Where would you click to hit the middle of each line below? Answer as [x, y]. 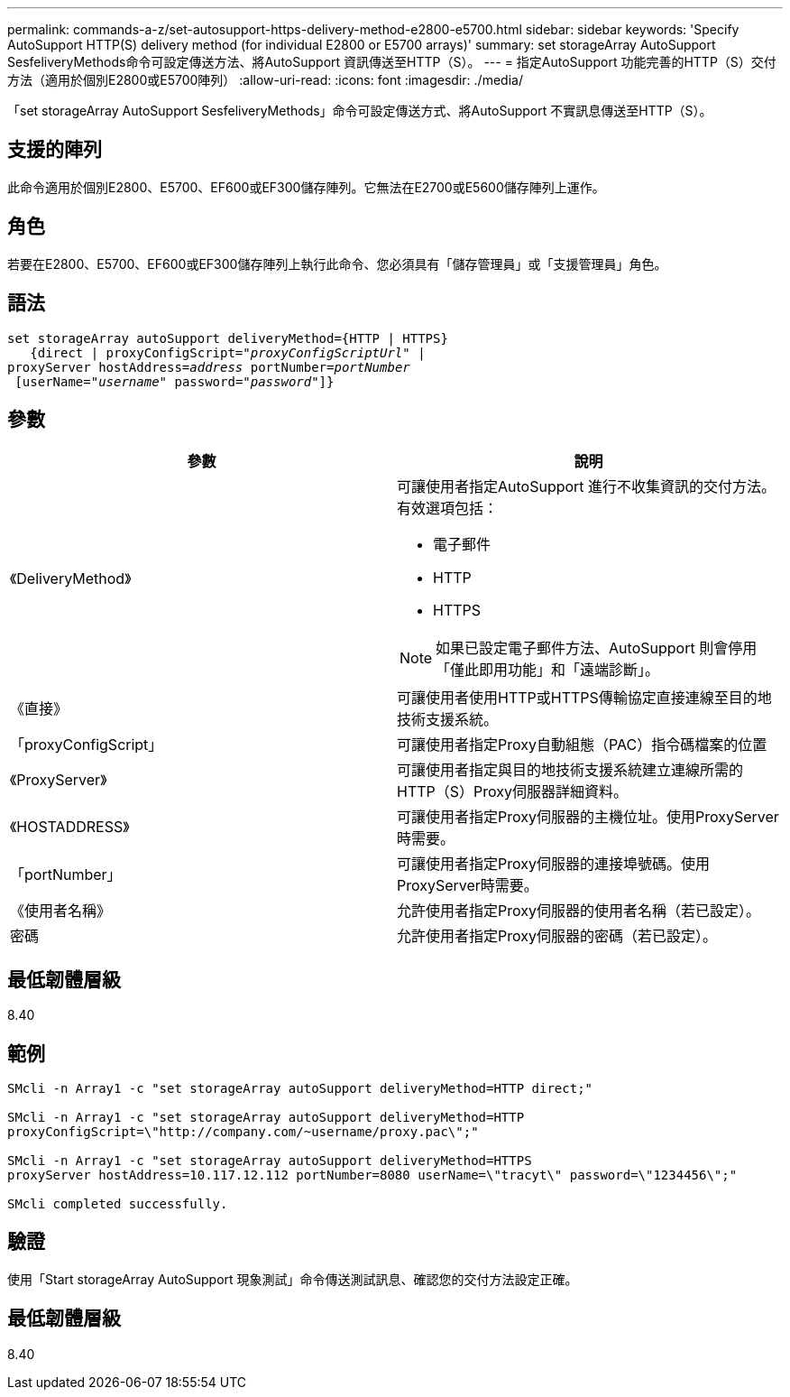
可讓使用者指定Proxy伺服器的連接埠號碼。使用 [553, 864]
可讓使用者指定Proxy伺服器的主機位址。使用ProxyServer [588, 817]
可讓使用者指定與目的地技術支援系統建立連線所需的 [570, 770]
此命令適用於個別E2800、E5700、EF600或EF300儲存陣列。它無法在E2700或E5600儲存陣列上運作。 [306, 187]
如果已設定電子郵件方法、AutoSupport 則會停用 [597, 648]
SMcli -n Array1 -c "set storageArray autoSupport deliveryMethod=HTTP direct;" [300, 1089]
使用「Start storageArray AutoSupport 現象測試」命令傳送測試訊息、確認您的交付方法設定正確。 [293, 1279]
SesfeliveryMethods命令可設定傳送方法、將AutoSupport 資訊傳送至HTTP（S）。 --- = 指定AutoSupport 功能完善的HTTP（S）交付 [392, 62]
